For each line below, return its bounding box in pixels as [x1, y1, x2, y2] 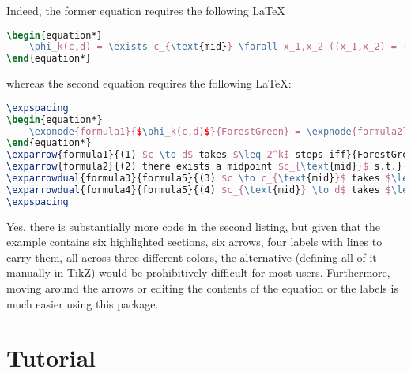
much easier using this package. [6, 295, 159, 311]
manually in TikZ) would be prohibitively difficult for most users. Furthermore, [6, 264, 390, 281]
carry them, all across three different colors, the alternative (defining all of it [6, 248, 377, 265]
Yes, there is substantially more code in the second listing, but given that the [6, 218, 381, 234]
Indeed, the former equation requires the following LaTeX [6, 2, 285, 18]
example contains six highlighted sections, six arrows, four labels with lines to [6, 233, 383, 250]
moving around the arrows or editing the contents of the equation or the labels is [6, 280, 398, 297]
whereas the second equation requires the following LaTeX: [6, 75, 292, 91]
